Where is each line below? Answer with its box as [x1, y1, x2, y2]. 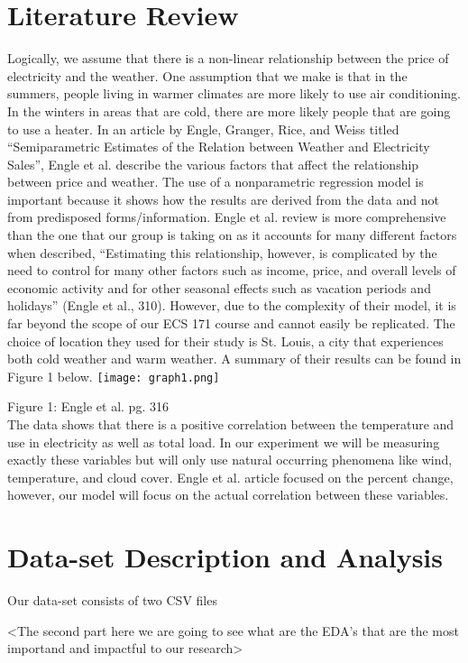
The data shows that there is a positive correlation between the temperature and [7, 415, 454, 434]
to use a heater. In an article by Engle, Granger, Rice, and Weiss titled [7, 119, 399, 138]
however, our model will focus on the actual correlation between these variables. [7, 485, 449, 504]
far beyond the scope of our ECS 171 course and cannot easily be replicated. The [7, 314, 455, 333]
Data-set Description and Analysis [7, 539, 444, 576]
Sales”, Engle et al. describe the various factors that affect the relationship [7, 154, 419, 173]
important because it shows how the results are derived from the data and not [7, 189, 439, 208]
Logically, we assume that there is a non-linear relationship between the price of [7, 49, 449, 68]
